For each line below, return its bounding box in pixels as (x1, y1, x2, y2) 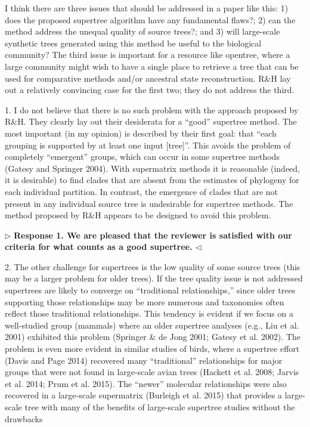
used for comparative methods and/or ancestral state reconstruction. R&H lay (5, 72, 291, 84)
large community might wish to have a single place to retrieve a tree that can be (5, 60, 299, 72)
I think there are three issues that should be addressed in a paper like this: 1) (5, 2, 289, 14)
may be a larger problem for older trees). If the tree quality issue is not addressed (5, 272, 303, 284)
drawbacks (5, 412, 43, 425)
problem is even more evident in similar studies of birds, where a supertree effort (5, 342, 300, 355)
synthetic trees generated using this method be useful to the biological (5, 36, 262, 49)
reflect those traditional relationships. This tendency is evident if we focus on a (5, 307, 293, 320)
